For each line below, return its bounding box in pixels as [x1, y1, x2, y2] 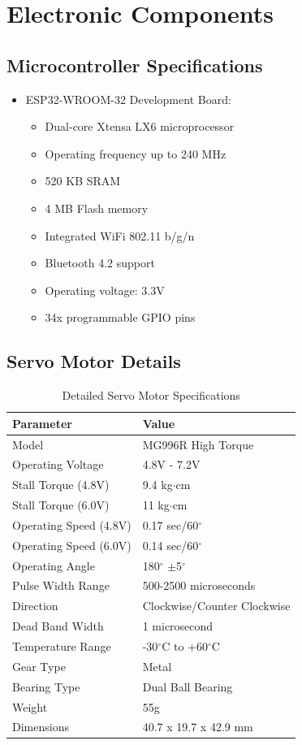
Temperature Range [12, 638, 111, 654]
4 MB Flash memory [45, 199, 149, 216]
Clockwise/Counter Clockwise [142, 597, 291, 614]
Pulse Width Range [12, 577, 110, 594]
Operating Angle [12, 557, 95, 574]
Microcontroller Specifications [6, 52, 263, 77]
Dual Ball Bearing [142, 678, 233, 695]
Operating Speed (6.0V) [12, 536, 132, 553]
